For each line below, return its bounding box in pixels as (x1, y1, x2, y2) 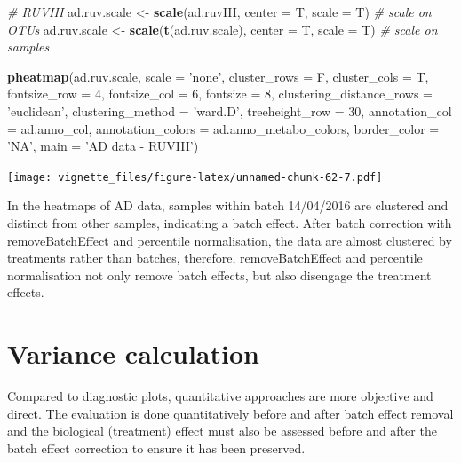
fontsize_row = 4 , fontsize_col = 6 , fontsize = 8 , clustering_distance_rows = (7, 84, 433, 103)
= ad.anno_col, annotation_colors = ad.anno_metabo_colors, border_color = (7, 119, 440, 137)
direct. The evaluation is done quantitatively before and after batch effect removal (7, 404, 454, 422)
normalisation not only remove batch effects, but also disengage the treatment (7, 265, 432, 284)
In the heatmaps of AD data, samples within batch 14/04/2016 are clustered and (7, 196, 449, 215)
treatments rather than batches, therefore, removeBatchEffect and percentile (7, 248, 423, 267)
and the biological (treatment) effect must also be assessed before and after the (7, 421, 437, 440)
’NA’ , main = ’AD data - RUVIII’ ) (7, 137, 199, 155)
